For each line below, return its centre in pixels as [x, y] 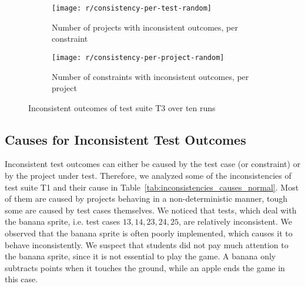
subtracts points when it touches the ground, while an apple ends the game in [145, 267]
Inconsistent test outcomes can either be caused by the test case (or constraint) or [153, 164]
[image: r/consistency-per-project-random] [138, 57]
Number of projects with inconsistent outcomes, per [145, 27]
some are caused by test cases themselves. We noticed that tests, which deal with [151, 210]
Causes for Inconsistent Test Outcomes [125, 139]
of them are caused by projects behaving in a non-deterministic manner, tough [146, 198]
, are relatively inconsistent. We [235, 221]
